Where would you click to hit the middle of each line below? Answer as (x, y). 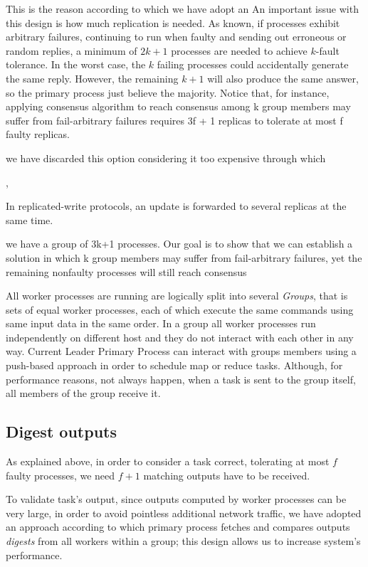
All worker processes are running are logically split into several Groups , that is (177, 296)
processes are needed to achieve (239, 50)
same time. (30, 219)
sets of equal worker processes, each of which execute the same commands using (180, 309)
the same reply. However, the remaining (92, 78)
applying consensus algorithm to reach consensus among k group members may (178, 106)
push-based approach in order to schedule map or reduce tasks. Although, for (174, 365)
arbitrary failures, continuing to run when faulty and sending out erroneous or (176, 37)
